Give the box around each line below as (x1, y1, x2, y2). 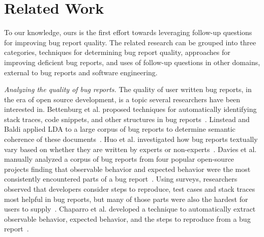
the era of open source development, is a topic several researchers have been (4, 94, 241, 104)
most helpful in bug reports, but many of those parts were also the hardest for (4, 193, 248, 204)
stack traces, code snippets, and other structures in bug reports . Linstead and (4, 113, 250, 124)
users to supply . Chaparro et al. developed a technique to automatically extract (4, 203, 256, 214)
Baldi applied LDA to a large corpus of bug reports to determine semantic (4, 124, 236, 134)
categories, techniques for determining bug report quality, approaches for (4, 47, 230, 57)
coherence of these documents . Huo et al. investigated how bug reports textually (4, 134, 258, 144)
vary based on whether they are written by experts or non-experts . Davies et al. (4, 143, 257, 154)
